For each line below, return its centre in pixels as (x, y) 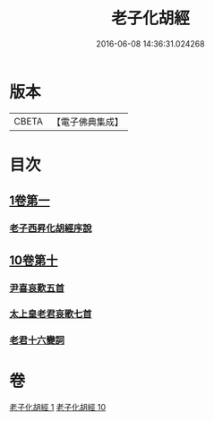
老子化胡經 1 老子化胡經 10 (58, 408)
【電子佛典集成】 (87, 122)
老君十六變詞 (37, 340)
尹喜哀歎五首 (37, 288)
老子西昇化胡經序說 (51, 228)
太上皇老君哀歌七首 (51, 314)
